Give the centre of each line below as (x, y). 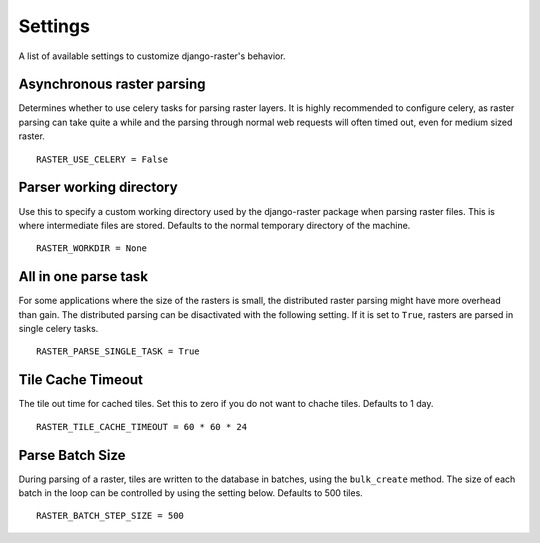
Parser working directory (98, 187)
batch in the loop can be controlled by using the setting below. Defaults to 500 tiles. (191, 492)
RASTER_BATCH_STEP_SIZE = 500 (110, 516)
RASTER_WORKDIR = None (92, 248)
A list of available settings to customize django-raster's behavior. (152, 56)
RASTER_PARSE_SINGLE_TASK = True (118, 351)
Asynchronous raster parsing (112, 84)
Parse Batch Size (72, 455)
